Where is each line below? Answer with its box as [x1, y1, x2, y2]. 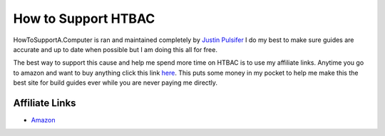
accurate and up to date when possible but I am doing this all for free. [13, 45, 217, 53]
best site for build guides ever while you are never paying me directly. [13, 78, 217, 87]
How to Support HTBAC [13, 11, 155, 26]
